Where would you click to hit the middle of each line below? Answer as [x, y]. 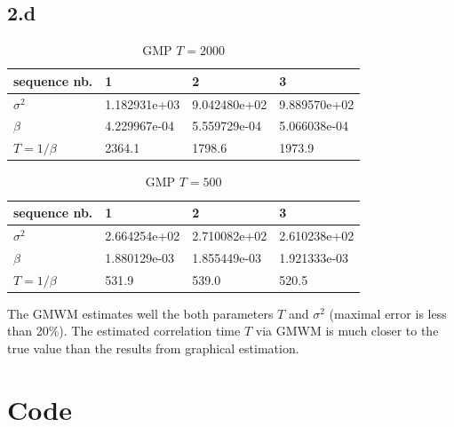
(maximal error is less [388, 313]
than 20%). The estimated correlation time [124, 331]
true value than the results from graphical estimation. [153, 348]
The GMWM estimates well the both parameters [140, 313]
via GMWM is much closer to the [347, 331]
